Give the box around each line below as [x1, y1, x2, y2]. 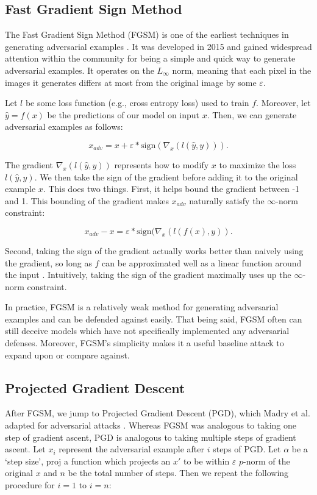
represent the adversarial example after [59, 443, 204, 455]
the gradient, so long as [5, 256, 92, 269]
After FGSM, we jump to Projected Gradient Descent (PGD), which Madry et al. [5, 407, 310, 419]
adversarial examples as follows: [5, 120, 123, 133]
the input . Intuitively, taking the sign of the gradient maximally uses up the [5, 268, 291, 281]
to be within [183, 454, 230, 467]
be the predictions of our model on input [47, 108, 200, 121]
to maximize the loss [219, 158, 296, 171]
